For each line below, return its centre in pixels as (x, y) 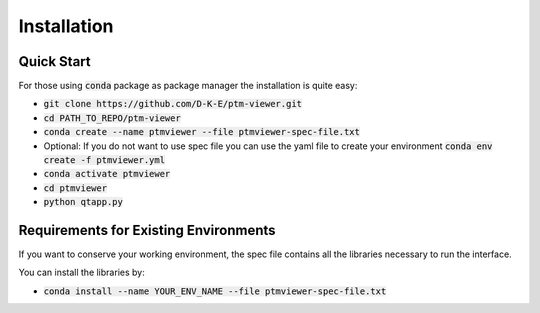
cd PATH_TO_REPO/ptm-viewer (112, 118)
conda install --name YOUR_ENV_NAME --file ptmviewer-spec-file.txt (215, 291)
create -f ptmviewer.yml (104, 160)
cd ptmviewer (75, 188)
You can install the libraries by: (81, 272)
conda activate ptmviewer (107, 174)
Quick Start (54, 61)
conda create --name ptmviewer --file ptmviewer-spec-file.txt (201, 132)
